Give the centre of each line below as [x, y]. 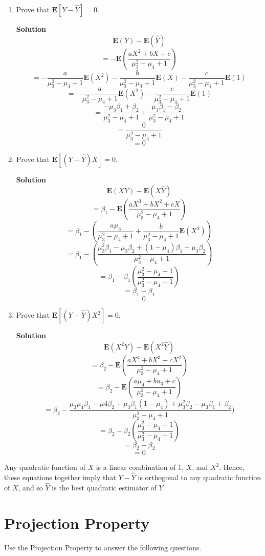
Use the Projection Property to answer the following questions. [103, 547]
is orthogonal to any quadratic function [200, 477]
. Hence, [232, 467]
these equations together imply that [60, 477]
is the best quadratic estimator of [104, 487]
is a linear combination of [136, 467]
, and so [30, 487]
